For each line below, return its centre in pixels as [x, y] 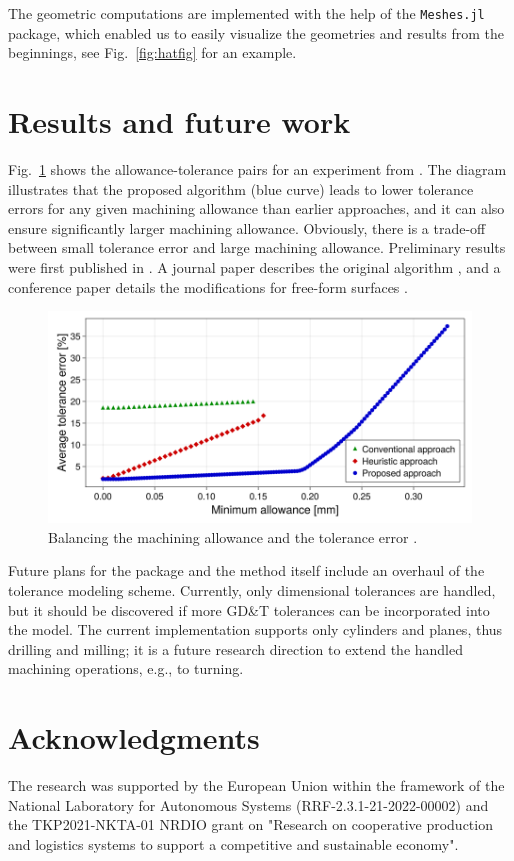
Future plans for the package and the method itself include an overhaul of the [246, 570]
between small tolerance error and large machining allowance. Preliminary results [257, 247]
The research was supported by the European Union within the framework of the [256, 785]
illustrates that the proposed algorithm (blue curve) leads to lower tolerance [241, 188]
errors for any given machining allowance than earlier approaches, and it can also [256, 208]
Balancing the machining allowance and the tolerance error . [233, 536]
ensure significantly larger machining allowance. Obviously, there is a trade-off [247, 227]
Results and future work [179, 121]
